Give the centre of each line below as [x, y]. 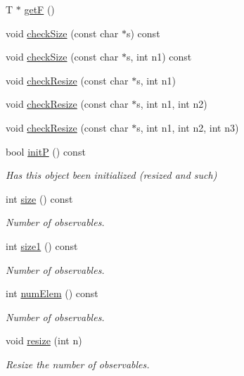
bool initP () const [46, 151]
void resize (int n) [44, 340]
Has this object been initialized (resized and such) [111, 175]
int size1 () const [42, 245]
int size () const [39, 198]
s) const [143, 33]
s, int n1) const [159, 57]
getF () [39, 9]
